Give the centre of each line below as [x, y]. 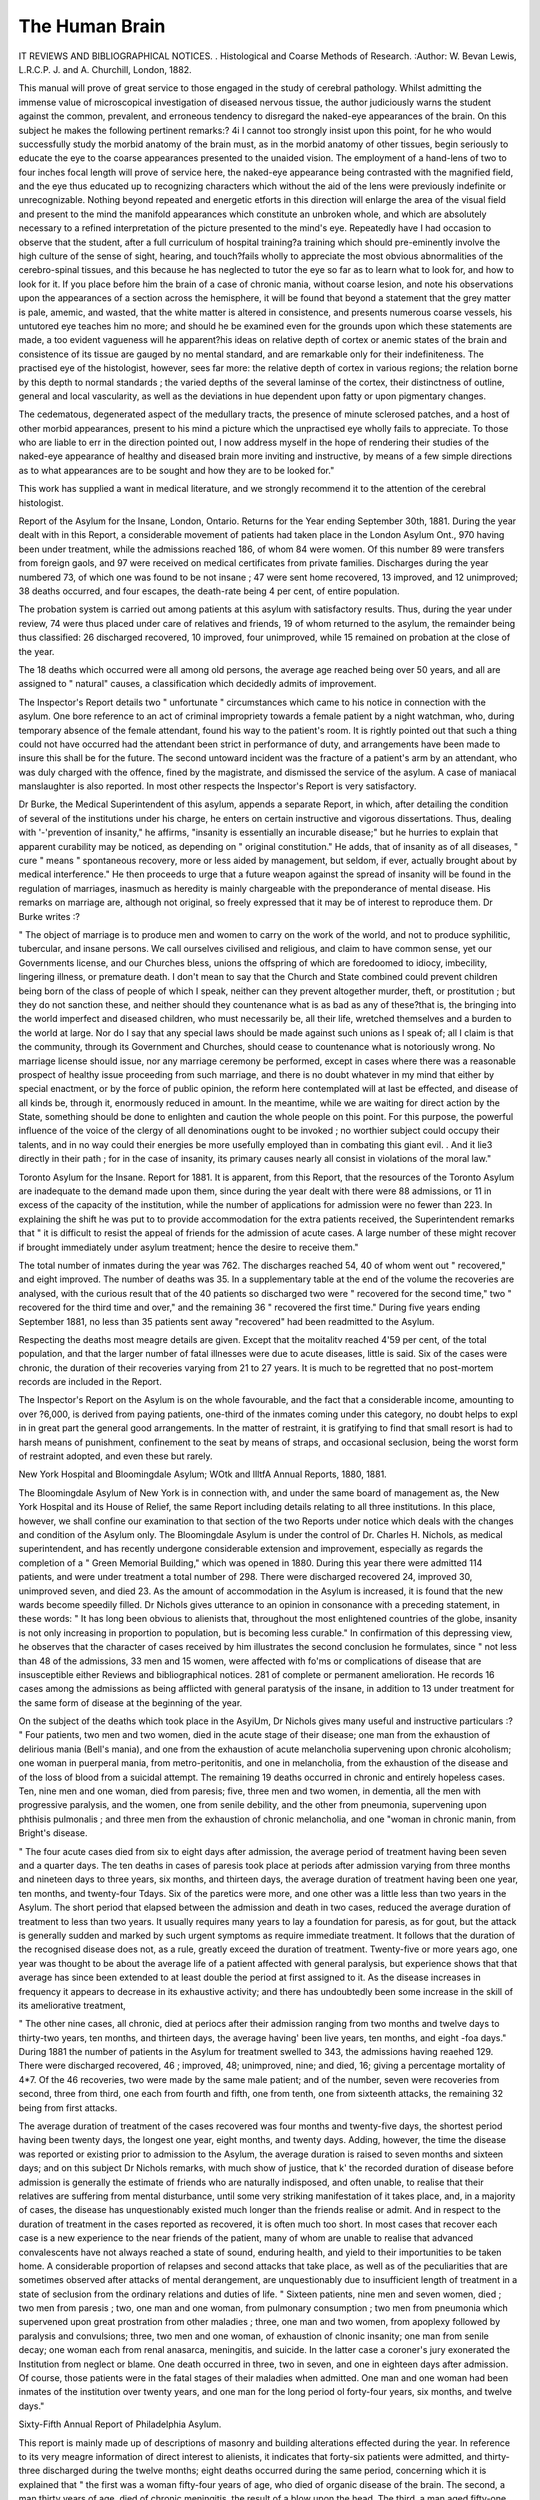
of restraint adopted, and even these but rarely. [115, 1456]
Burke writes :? [49, 916]
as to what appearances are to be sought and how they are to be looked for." [176, 470]
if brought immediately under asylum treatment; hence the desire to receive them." [188, 1247]
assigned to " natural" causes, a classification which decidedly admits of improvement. [197, 684]
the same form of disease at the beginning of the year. [130, 1702]
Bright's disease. [53, 1833]
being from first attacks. [68, 2107]
